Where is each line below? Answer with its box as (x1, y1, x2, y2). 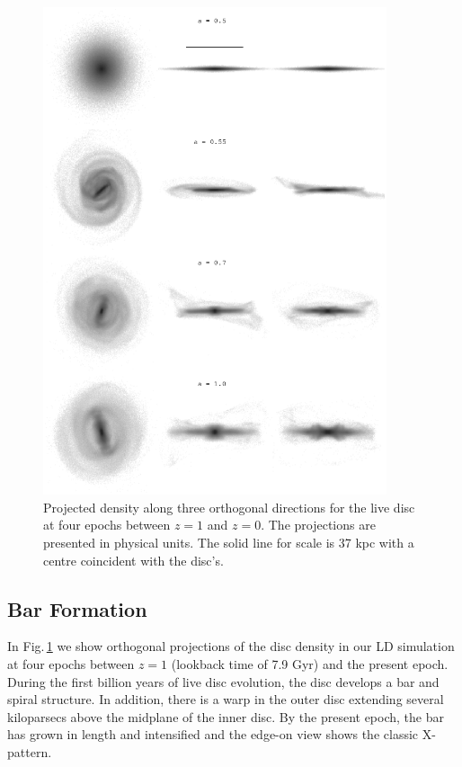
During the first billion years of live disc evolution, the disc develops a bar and (7, 672, 440, 691)
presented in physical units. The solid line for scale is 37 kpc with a (43, 532, 414, 551)
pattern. (7, 742, 52, 761)
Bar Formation (7, 594, 147, 622)
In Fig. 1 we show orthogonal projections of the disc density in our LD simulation (7, 637, 455, 656)
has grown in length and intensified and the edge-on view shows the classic (7, 725, 419, 744)
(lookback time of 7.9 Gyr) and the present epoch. (171, 654, 449, 673)
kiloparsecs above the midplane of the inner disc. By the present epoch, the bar (7, 707, 444, 726)
